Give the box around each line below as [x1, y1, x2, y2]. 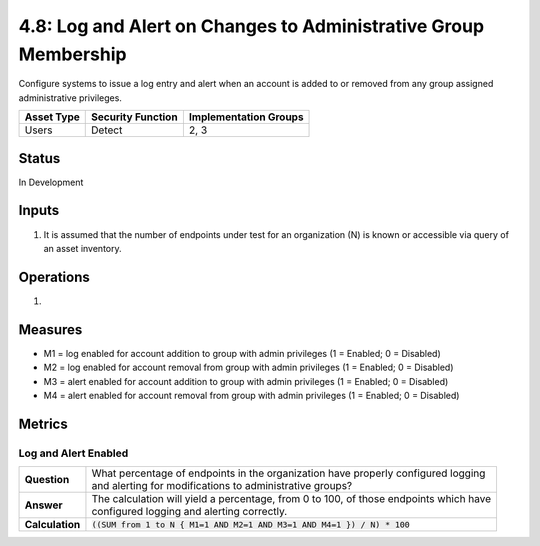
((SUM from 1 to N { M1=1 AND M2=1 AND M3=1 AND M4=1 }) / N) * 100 [91, 519, 410, 530]
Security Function [91, 110, 179, 124]
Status [18, 150, 61, 167]
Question [24, 473, 70, 487]
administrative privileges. [18, 91, 122, 104]
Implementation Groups [188, 110, 304, 124]
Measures [18, 321, 83, 338]
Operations [18, 268, 90, 285]
